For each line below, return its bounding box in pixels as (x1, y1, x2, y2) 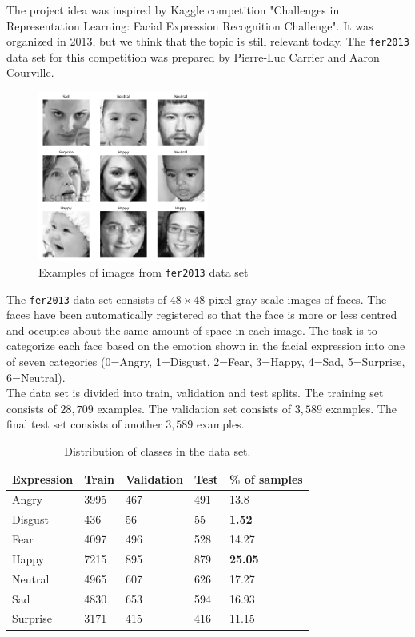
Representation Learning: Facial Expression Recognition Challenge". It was (6, 17, 373, 34)
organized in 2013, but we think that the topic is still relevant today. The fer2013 (6, 33, 409, 50)
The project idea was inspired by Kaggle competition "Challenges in (6, 2, 340, 18)
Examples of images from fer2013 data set (38, 263, 249, 280)
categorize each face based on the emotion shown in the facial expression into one (6, 337, 405, 354)
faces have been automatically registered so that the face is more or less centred (6, 306, 397, 323)
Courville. (6, 64, 54, 81)
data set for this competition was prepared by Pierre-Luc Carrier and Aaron (6, 48, 380, 65)
